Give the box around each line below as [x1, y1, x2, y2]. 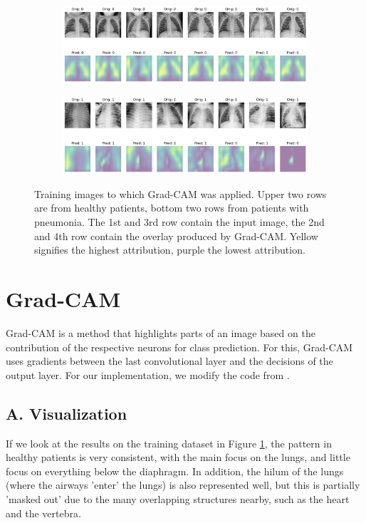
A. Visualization [6, 402, 127, 424]
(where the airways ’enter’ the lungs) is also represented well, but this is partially [6, 477, 360, 492]
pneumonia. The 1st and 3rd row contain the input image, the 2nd [34, 214, 325, 229]
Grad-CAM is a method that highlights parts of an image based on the [6, 325, 315, 340]
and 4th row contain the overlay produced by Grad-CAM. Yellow [34, 228, 318, 243]
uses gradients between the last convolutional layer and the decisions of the [6, 353, 333, 368]
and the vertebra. [6, 505, 81, 520]
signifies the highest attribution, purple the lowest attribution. [34, 242, 305, 257]
